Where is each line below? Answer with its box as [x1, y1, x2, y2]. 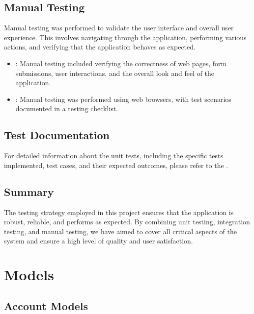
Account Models [4, 298, 88, 313]
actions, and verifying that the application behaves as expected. [4, 42, 196, 52]
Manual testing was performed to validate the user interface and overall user [4, 23, 234, 33]
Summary [4, 184, 54, 199]
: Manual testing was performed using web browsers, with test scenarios [15, 94, 231, 104]
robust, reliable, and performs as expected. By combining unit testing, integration [4, 217, 250, 227]
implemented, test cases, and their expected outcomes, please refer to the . [4, 160, 228, 170]
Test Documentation [4, 127, 110, 143]
